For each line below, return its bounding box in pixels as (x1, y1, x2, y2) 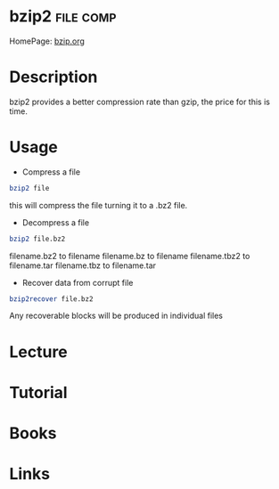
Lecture (9, 341, 69, 362)
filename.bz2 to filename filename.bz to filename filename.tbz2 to (9, 250, 250, 261)
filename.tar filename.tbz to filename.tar (9, 260, 157, 271)
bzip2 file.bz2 (9, 234, 66, 243)
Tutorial (9, 382, 69, 403)
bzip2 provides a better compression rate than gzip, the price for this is (9, 96, 270, 107)
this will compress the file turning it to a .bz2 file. (9, 200, 188, 210)
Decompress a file (21, 216, 90, 228)
